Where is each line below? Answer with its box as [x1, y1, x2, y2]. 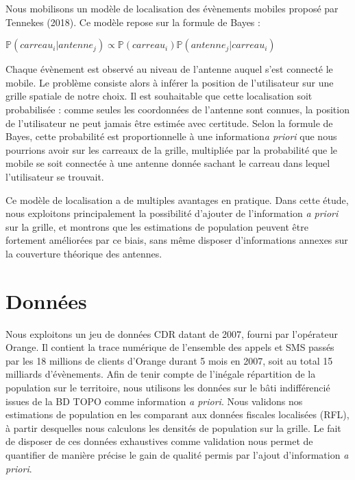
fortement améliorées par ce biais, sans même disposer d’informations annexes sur [5, 233, 348, 247]
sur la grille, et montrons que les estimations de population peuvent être [5, 219, 308, 233]
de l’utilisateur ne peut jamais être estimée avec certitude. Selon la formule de [5, 115, 333, 130]
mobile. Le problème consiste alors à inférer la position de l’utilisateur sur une [5, 75, 334, 89]
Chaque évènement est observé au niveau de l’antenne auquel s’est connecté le [5, 62, 333, 76]
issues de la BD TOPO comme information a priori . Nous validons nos [5, 393, 303, 408]
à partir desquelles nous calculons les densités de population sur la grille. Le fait [5, 420, 341, 435]
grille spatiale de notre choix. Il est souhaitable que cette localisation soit [5, 89, 313, 103]
